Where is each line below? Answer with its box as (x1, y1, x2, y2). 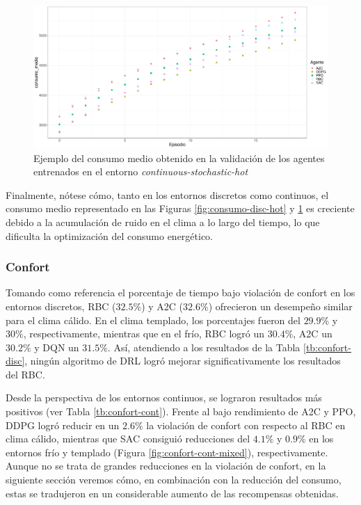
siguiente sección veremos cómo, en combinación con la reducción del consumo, (6, 472, 342, 487)
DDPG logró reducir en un (6, 417, 120, 432)
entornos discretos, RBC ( (6, 298, 116, 313)
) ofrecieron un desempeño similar (208, 298, 353, 313)
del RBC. (6, 367, 45, 381)
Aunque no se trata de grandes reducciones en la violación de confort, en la (6, 458, 326, 473)
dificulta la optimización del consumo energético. (6, 228, 214, 243)
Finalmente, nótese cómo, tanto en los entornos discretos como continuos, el (6, 187, 329, 202)
